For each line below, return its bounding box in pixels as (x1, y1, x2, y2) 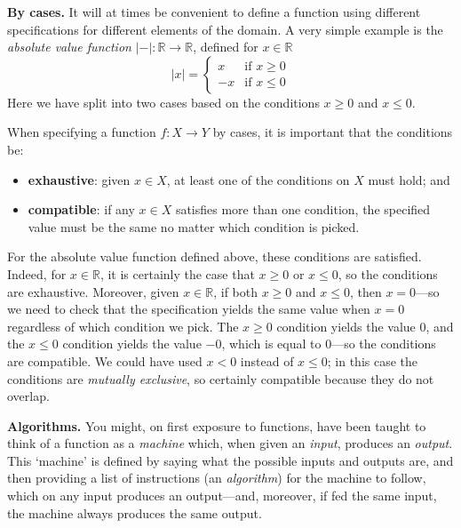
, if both (213, 282, 258, 300)
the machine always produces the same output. (7, 503, 262, 522)
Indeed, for (7, 264, 67, 283)
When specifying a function (7, 123, 156, 141)
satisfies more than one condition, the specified (175, 200, 431, 219)
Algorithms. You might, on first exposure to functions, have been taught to (7, 416, 426, 435)
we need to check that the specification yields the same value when (7, 300, 370, 318)
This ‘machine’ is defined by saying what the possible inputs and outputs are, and (7, 451, 454, 469)
